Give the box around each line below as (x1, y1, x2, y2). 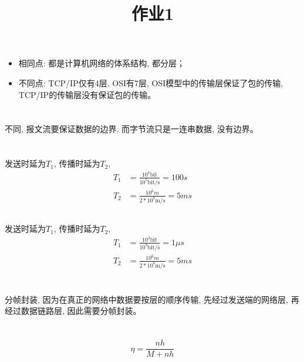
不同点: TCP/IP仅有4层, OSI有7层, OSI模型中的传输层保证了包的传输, (18, 76, 283, 89)
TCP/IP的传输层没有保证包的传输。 (18, 88, 156, 100)
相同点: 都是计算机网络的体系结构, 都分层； (18, 57, 185, 69)
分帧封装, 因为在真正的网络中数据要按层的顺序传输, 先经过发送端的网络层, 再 (5, 293, 299, 305)
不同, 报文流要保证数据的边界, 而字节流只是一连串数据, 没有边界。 (5, 123, 258, 135)
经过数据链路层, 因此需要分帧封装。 (5, 305, 141, 317)
